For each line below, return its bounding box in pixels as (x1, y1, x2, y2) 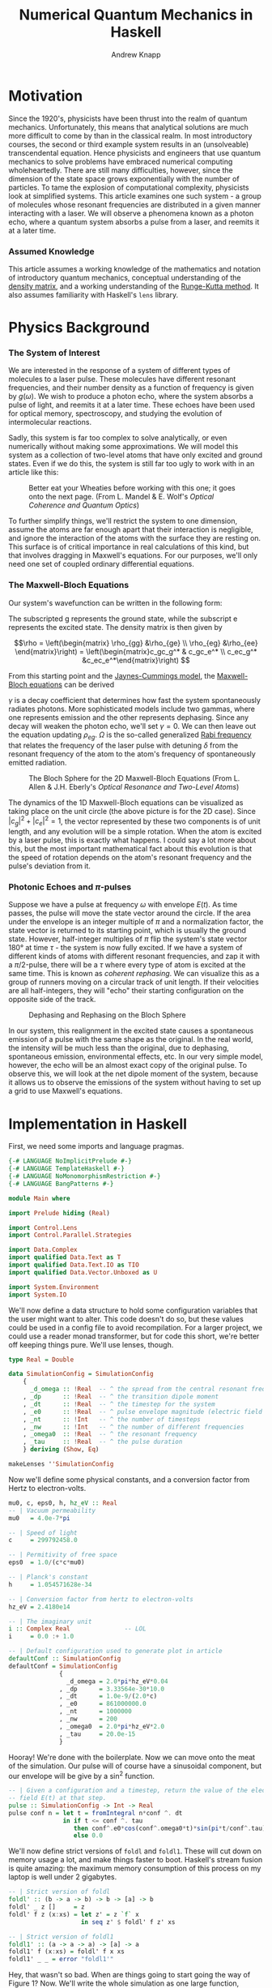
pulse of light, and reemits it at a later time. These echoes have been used (8, 400, 255, 410)
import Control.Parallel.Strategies (8, 1231, 132, 1240)
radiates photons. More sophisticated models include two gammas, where (8, 704, 256, 713)
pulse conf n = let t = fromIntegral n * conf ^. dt (8, 1809, 183, 1817)
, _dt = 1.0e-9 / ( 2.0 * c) (59, 1692, 158, 1700)
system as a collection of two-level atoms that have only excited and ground (8, 450, 263, 460)
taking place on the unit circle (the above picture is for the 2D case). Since (8, 806, 257, 816)
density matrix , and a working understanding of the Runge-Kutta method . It (8, 281, 259, 291)
